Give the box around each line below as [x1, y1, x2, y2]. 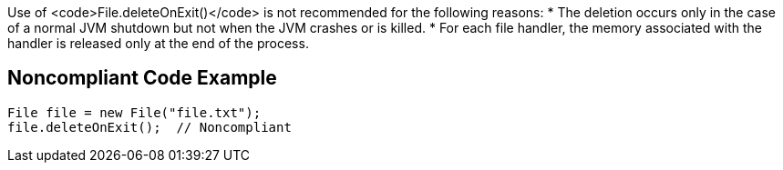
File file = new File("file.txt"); [7, 105, 262, 120]
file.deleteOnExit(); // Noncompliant [7, 119, 292, 135]
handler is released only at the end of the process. [7, 35, 309, 51]
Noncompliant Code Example [7, 66, 277, 90]
